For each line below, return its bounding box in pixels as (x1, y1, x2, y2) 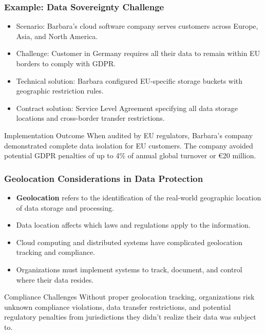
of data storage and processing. (16, 202, 114, 213)
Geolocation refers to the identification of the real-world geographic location (16, 192, 261, 202)
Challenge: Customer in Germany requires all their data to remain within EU (16, 48, 260, 59)
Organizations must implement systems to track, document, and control (16, 264, 242, 274)
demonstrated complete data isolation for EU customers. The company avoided (4, 140, 253, 151)
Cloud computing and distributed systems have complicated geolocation (16, 236, 242, 247)
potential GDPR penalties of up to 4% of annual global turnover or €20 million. (4, 150, 256, 161)
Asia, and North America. (16, 30, 98, 41)
